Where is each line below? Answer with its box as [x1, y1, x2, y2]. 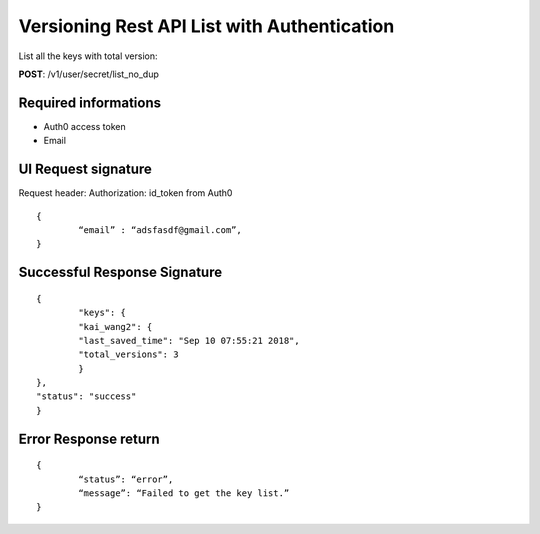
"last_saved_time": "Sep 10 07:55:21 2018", [78, 335, 300, 346]
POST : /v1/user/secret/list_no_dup [18, 68, 160, 80]
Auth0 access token [43, 120, 126, 132]
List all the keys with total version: [18, 50, 159, 62]
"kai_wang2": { [78, 321, 153, 332]
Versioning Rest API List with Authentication [18, 15, 395, 37]
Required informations [18, 94, 162, 111]
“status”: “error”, [78, 473, 174, 485]
